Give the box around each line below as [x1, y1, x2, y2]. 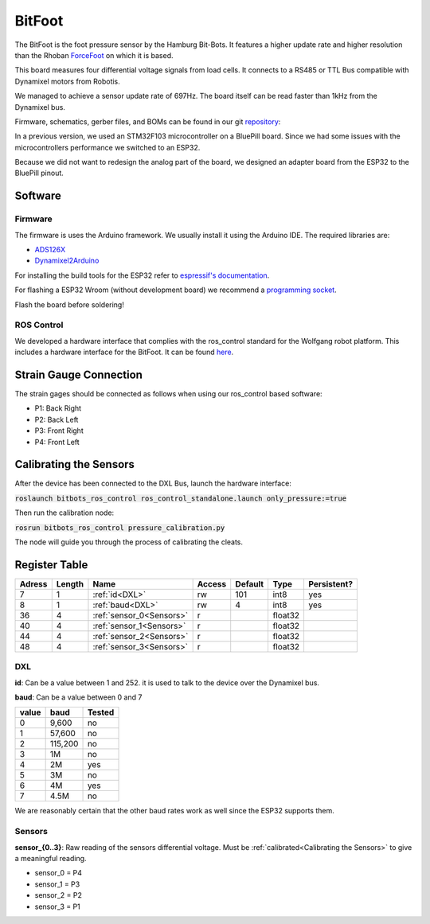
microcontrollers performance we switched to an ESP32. [14, 142, 201, 152]
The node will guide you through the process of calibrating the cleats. [14, 537, 243, 547]
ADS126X [34, 245, 66, 254]
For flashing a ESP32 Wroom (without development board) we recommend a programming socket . [14, 285, 338, 294]
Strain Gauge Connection [14, 368, 143, 381]
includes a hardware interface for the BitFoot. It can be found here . [14, 347, 234, 357]
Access [197, 578, 227, 589]
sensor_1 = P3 [34, 879, 80, 889]
